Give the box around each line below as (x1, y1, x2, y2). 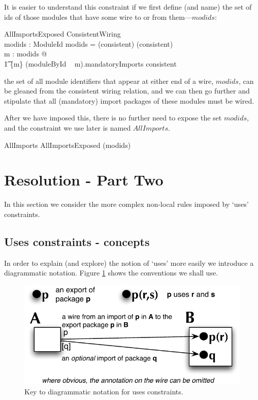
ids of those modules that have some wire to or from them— (4, 11, 192, 22)
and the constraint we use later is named (4, 122, 131, 133)
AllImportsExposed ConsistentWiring (4, 28, 121, 39)
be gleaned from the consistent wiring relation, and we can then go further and (4, 85, 250, 96)
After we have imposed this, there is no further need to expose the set (4, 112, 222, 123)
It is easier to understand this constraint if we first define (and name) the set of (4, 2, 252, 12)
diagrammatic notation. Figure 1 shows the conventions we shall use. (4, 267, 218, 278)
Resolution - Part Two (4, 169, 164, 190)
